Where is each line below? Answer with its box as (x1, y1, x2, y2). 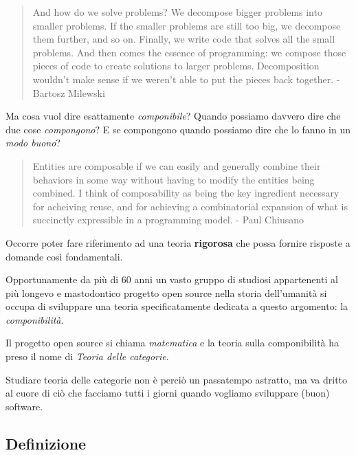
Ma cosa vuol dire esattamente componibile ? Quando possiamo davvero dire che (5, 109, 341, 123)
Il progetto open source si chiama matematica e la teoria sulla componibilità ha (5, 335, 340, 350)
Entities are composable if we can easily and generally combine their (32, 158, 321, 173)
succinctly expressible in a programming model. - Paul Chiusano (32, 212, 304, 227)
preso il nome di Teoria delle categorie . (5, 349, 169, 364)
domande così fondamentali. (5, 249, 123, 263)
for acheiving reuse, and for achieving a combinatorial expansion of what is (32, 199, 348, 213)
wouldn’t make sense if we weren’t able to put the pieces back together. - (32, 71, 340, 86)
